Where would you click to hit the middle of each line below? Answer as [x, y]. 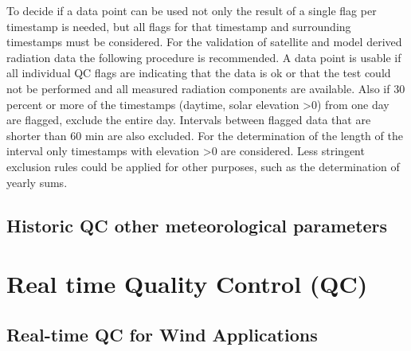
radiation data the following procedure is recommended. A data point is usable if [204, 57]
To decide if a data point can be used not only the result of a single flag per [192, 10]
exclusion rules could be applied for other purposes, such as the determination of [203, 166]
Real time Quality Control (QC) [187, 284]
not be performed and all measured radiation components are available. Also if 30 [206, 88]
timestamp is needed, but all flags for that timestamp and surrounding [179, 26]
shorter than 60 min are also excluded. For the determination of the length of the [205, 135]
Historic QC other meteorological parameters [197, 225]
